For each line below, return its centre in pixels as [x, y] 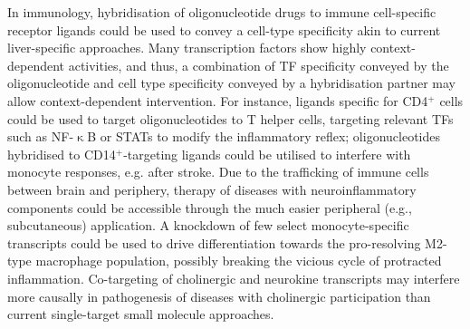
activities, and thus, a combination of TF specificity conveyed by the [259, 65]
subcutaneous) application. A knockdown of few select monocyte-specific [208, 225]
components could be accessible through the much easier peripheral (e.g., [210, 207]
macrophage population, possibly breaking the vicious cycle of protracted [239, 261]
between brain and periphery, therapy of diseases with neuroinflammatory [212, 189]
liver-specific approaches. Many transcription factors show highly [187, 48]
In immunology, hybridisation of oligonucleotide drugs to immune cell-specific [222, 12]
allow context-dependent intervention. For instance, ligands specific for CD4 [218, 100]
